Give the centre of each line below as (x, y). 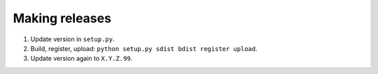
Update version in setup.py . (72, 39)
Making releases (62, 18)
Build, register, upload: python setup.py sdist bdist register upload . (144, 48)
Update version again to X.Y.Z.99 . (82, 59)
